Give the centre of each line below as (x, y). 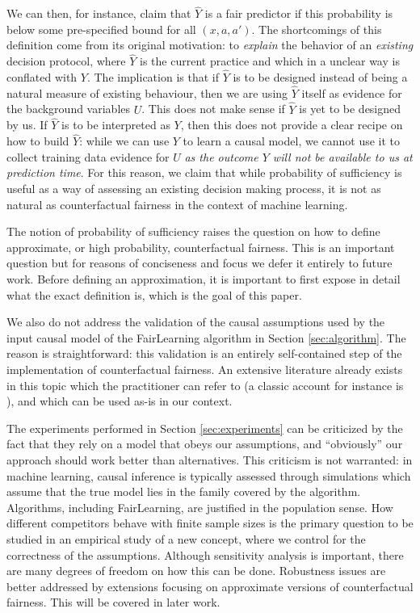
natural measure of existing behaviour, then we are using (147, 92)
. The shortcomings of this (317, 29)
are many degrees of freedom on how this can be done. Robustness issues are (196, 571)
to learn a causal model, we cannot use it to (292, 141)
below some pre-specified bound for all (101, 29)
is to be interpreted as (116, 125)
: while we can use (124, 141)
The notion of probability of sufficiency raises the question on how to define (193, 231)
